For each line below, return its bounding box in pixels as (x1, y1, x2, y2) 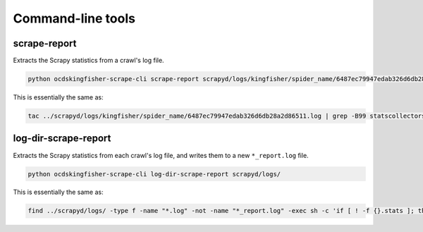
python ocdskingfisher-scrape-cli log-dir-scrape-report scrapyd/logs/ (27, 170, 281, 178)
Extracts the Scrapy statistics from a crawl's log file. (13, 56, 165, 65)
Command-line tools (13, 11, 135, 26)
